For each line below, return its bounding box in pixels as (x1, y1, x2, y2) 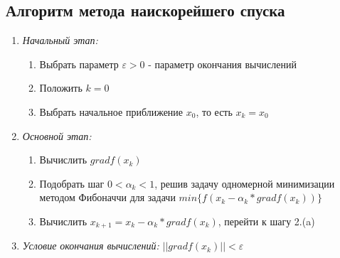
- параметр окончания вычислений (148, 56, 297, 71)
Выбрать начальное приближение (39, 104, 184, 119)
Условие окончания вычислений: (22, 238, 159, 253)
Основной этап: (22, 128, 92, 143)
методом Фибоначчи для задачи (39, 190, 176, 205)
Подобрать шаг (39, 176, 105, 190)
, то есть (196, 104, 233, 119)
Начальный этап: (22, 33, 98, 48)
